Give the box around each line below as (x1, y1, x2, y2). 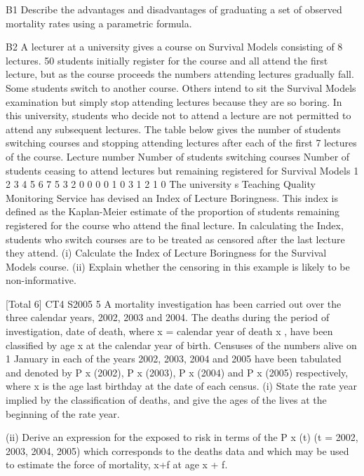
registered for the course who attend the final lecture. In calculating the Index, (6, 217, 344, 232)
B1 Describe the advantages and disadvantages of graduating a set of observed (6, 2, 342, 16)
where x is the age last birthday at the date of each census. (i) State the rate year (6, 379, 357, 393)
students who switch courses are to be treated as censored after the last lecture (6, 231, 345, 246)
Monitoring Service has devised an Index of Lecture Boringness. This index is (6, 190, 338, 205)
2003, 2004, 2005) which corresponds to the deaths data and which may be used (6, 443, 349, 458)
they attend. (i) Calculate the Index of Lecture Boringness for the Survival (6, 245, 327, 260)
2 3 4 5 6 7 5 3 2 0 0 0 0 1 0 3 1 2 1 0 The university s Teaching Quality (6, 177, 316, 191)
